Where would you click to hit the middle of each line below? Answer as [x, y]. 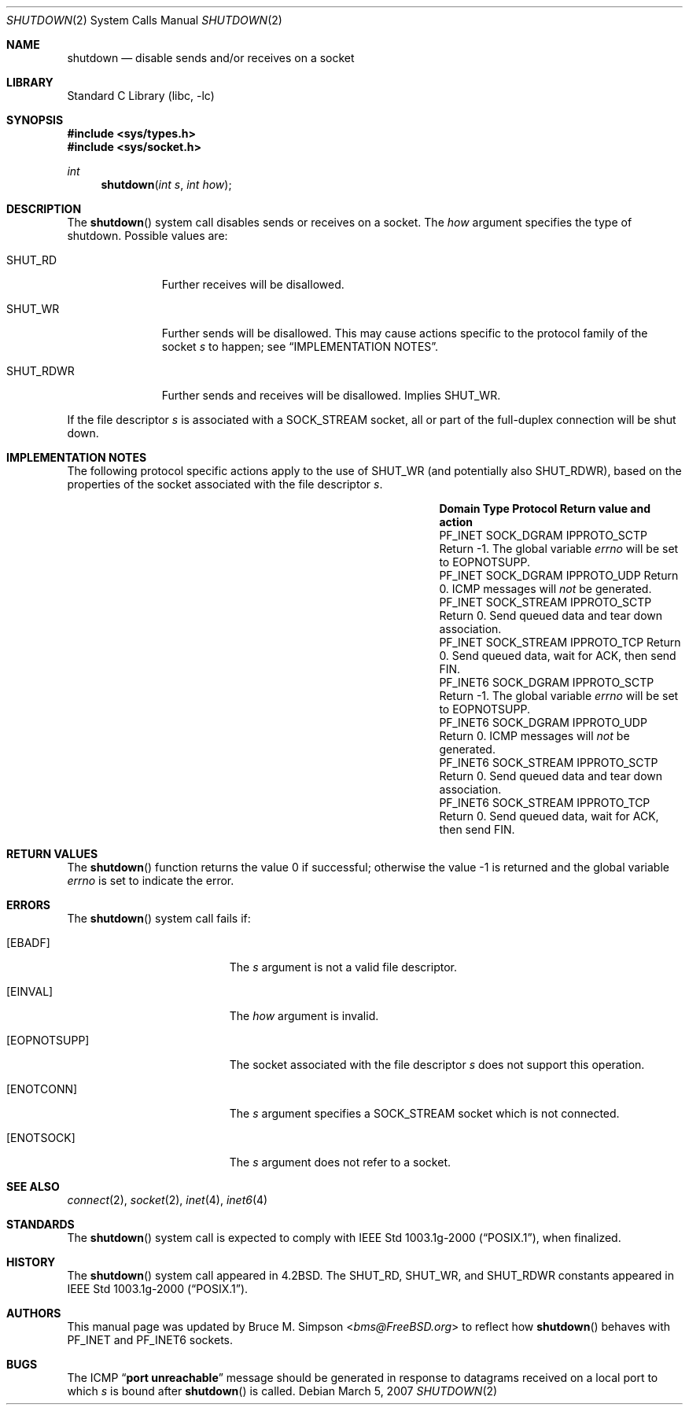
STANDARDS [41, 1224]
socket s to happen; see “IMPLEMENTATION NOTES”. [300, 346]
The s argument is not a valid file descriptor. [343, 967]
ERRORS [29, 905]
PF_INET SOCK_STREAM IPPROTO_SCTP [545, 602]
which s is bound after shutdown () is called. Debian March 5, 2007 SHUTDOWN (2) [282, 1391]
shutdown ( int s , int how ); [166, 184]
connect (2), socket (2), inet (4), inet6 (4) [168, 1200]
